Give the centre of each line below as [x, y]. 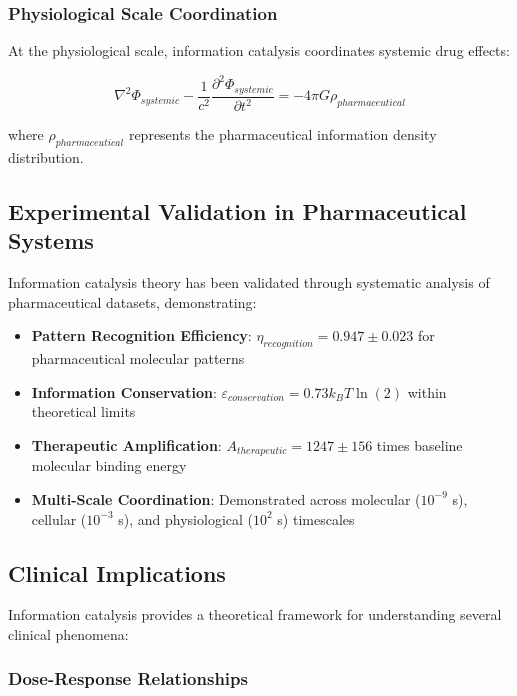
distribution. [46, 156]
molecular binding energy [109, 465]
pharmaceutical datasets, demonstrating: [132, 301]
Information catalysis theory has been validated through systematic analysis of [249, 282]
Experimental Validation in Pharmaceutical [237, 210]
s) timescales [316, 518]
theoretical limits [83, 411]
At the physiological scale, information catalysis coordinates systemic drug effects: [259, 50]
